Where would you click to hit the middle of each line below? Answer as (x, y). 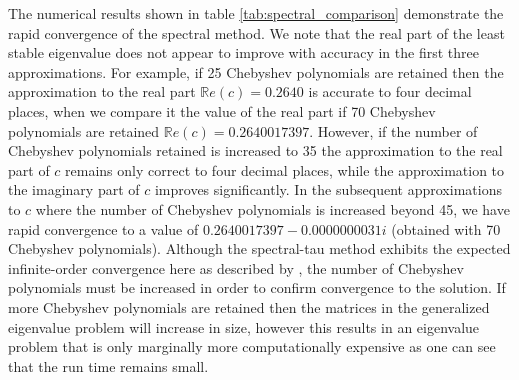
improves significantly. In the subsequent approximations (328, 189)
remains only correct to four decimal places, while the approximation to (285, 169)
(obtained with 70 (446, 228)
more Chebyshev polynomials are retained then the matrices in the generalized (249, 306)
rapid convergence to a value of (103, 228)
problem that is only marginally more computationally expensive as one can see (252, 346)
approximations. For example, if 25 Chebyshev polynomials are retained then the (256, 71)
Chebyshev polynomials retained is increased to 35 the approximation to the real (255, 150)
